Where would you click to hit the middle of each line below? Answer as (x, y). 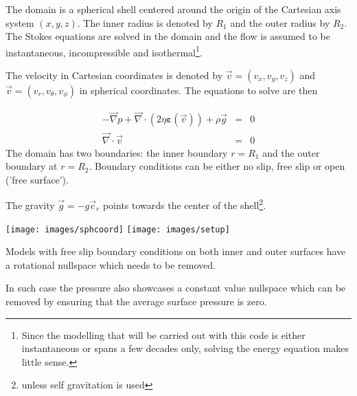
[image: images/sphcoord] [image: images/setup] (118, 229)
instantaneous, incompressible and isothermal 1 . (104, 51)
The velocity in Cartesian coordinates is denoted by (114, 75)
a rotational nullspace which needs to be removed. (111, 264)
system (20, 22)
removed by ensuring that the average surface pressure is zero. (136, 301)
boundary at (32, 166)
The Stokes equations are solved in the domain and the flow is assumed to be (168, 36)
